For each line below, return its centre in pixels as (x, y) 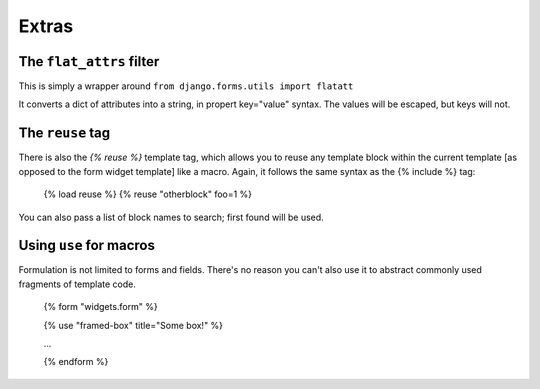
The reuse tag (64, 133)
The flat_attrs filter (89, 61)
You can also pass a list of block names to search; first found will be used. (171, 217)
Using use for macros (86, 245)
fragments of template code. (77, 284)
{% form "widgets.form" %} (101, 307)
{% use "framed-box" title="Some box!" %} (133, 325)
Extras (46, 26)
